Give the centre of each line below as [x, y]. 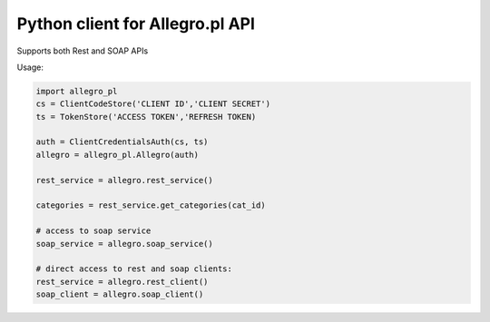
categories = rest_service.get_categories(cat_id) [151, 205]
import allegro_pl [77, 91]
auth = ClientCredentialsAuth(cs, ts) [122, 142]
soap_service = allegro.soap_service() [124, 244]
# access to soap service [93, 231]
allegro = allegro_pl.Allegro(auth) [118, 155]
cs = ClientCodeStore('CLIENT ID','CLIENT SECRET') [153, 104]
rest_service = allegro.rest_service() [124, 180]
